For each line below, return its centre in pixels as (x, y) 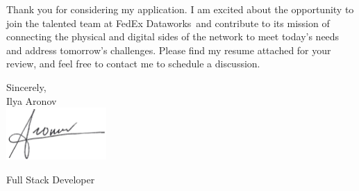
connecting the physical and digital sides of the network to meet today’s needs (173, 36)
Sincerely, (26, 86)
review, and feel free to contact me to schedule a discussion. (133, 64)
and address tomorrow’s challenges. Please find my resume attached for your (169, 50)
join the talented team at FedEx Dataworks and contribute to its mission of (168, 23)
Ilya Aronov (32, 100)
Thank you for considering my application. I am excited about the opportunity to (180, 9)
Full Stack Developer (51, 179)
